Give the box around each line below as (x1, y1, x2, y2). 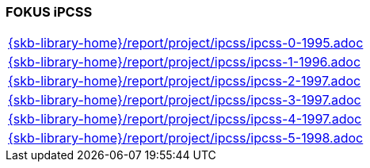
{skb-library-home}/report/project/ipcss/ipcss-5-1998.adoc (8, 130, 364, 147)
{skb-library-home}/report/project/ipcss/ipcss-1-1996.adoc (8, 54, 361, 71)
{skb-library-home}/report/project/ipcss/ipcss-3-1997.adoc (8, 92, 361, 109)
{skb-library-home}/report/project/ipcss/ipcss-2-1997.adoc (8, 73, 361, 90)
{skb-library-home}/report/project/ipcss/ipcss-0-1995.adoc (8, 35, 364, 52)
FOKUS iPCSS (6, 4, 93, 20)
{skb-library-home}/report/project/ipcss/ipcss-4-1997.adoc (8, 111, 362, 128)
